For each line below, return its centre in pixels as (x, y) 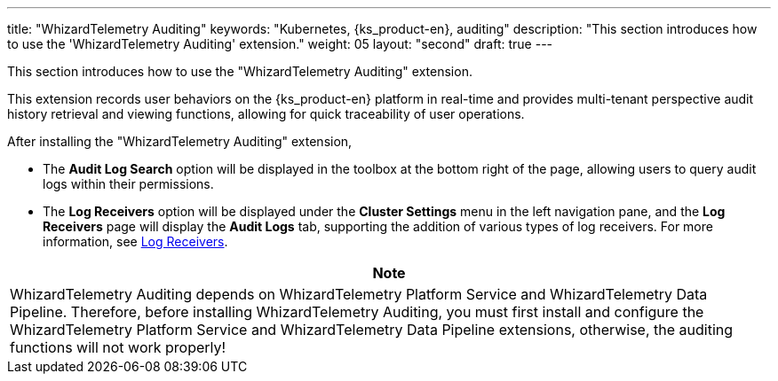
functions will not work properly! (118, 347)
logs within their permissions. (128, 184)
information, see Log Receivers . (135, 241)
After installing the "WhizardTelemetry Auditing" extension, (180, 141)
